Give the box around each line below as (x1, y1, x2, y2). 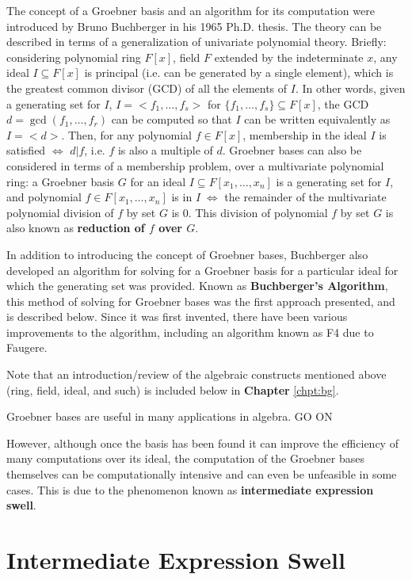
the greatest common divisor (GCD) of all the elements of (6, 79, 288, 96)
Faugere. (6, 339, 48, 356)
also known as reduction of (6, 219, 145, 236)
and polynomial (6, 189, 82, 205)
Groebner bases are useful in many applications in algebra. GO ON (6, 408, 333, 425)
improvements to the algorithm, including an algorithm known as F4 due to (6, 323, 374, 340)
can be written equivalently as (244, 111, 391, 128)
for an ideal (130, 173, 186, 189)
